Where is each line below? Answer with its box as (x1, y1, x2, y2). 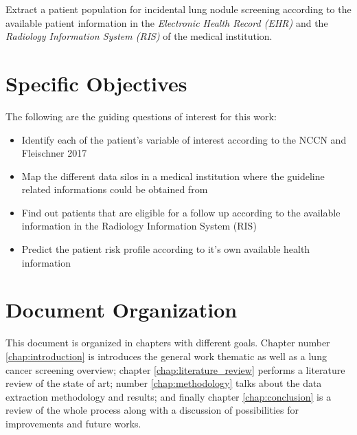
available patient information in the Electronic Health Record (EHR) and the (5, 15, 328, 30)
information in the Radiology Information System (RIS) (21, 219, 257, 233)
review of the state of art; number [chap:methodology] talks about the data (5, 376, 322, 390)
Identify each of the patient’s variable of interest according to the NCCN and (21, 132, 347, 146)
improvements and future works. (5, 416, 141, 430)
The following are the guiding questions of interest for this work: (5, 109, 277, 123)
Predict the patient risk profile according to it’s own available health (21, 242, 310, 256)
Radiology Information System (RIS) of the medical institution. (5, 29, 273, 43)
